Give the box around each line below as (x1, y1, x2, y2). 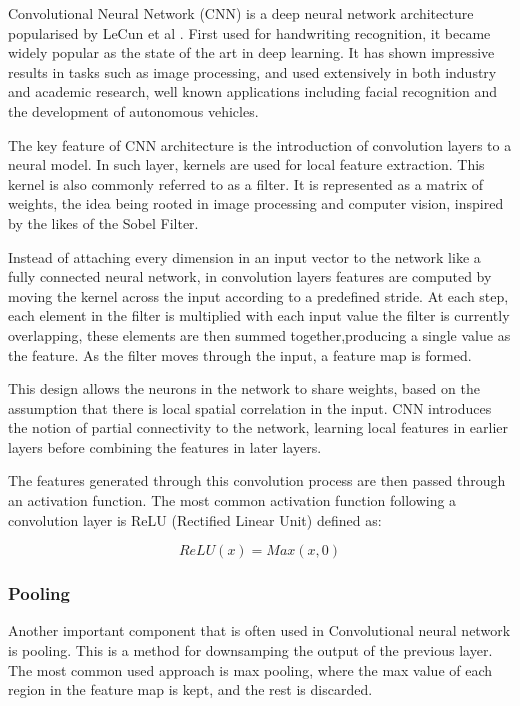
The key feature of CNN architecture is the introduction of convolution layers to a (8, 134, 512, 155)
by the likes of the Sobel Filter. (8, 212, 199, 233)
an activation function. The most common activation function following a (8, 490, 457, 511)
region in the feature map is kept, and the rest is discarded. (8, 679, 373, 700)
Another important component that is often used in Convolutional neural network (8, 620, 511, 641)
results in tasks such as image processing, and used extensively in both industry (8, 61, 497, 82)
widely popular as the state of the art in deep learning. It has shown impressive (8, 42, 495, 63)
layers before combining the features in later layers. (8, 436, 322, 457)
